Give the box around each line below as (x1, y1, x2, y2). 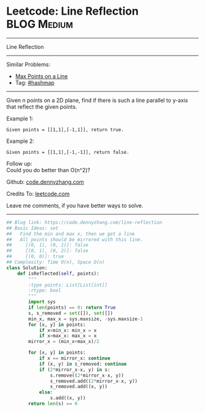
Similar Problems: (6, 60, 51, 68)
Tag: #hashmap (15, 79, 55, 86)
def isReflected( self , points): (17, 270, 99, 276)
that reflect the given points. (6, 103, 77, 110)
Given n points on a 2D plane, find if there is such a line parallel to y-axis (6, 96, 188, 104)
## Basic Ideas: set (6, 225, 59, 231)
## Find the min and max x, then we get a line (6, 231, 135, 237)
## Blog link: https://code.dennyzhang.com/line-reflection (6, 219, 163, 225)
